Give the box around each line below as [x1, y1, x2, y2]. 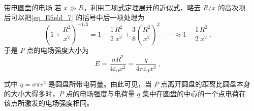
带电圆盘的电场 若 [4, 2, 62, 12]
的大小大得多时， [4, 88, 59, 98]
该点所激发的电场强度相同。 [4, 98, 94, 108]
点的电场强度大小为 [27, 44, 89, 55]
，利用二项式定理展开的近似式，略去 [83, 2, 201, 12]
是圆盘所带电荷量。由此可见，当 [48, 79, 152, 89]
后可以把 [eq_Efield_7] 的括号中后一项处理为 [4, 12, 145, 22]
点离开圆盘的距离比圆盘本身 [160, 79, 251, 89]
